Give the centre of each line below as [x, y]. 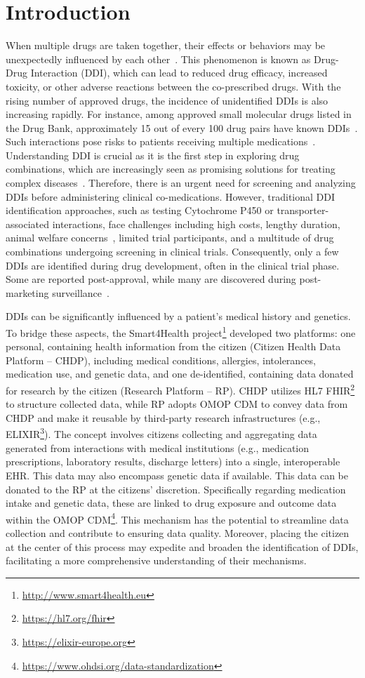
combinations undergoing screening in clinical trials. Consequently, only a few [172, 252]
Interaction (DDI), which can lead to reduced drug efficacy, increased [179, 73]
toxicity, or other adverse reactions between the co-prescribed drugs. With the [173, 86]
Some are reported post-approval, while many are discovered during [151, 279]
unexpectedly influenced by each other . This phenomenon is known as [158, 59]
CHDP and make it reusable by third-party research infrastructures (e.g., [163, 417]
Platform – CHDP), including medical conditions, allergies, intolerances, [161, 360]
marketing [27, 292]
